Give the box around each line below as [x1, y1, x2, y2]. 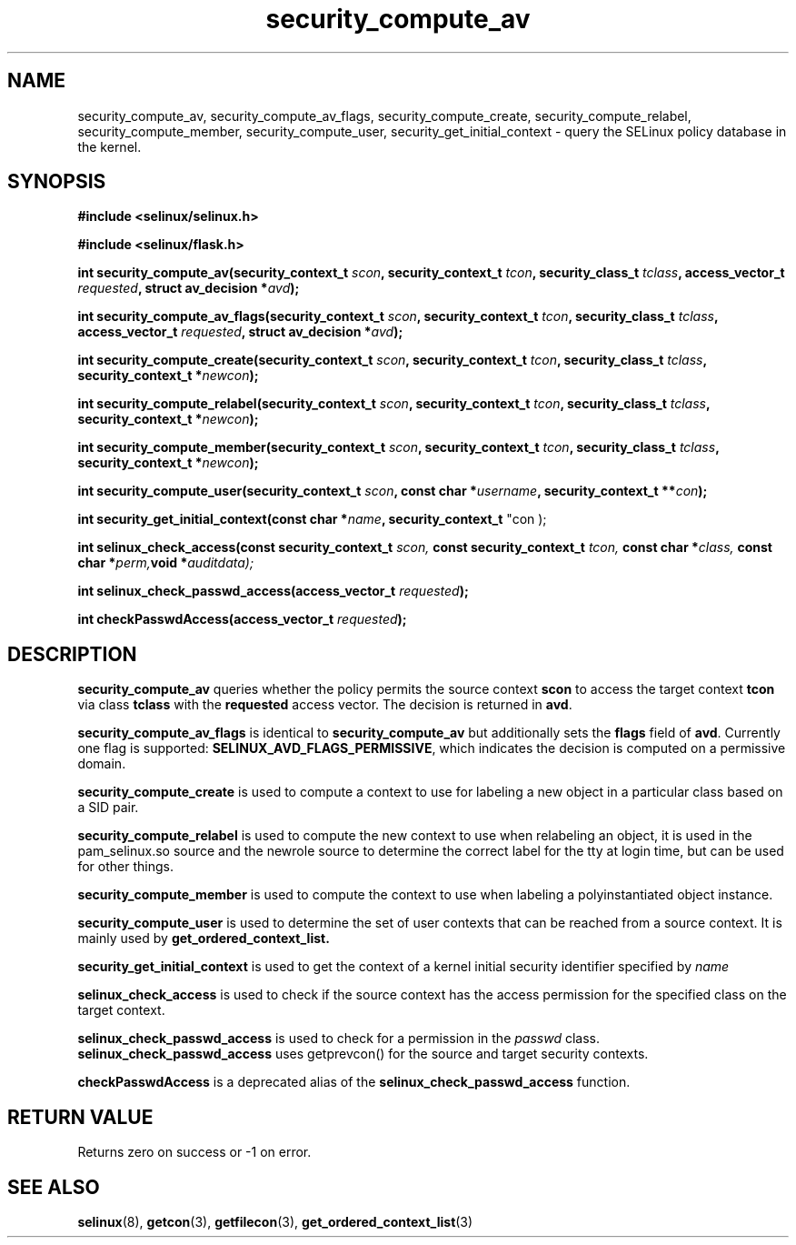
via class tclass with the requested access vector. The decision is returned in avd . [77, 697, 572, 713]
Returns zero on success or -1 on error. [77, 1144, 312, 1160]
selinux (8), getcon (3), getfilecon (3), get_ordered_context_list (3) [77, 1213, 473, 1230]
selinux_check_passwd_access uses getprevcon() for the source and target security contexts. [77, 1046, 649, 1062]
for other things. [77, 858, 174, 875]
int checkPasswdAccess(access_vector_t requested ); [77, 611, 407, 628]
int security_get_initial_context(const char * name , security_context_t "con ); [77, 511, 547, 527]
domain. [77, 756, 126, 772]
